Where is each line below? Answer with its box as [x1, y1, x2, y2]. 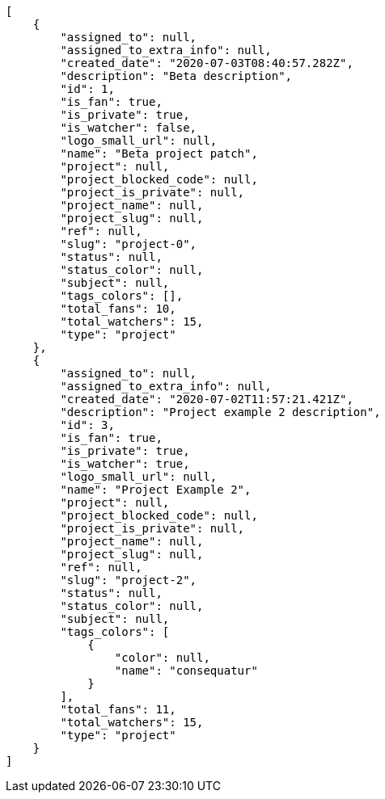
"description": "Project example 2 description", [60, 406, 381, 418]
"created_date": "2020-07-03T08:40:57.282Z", [60, 57, 353, 69]
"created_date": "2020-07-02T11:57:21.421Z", [60, 393, 353, 406]
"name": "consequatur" [114, 664, 258, 677]
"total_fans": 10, [60, 302, 176, 315]
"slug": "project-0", [60, 238, 197, 250]
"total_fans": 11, [60, 703, 176, 716]
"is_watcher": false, [60, 121, 197, 134]
